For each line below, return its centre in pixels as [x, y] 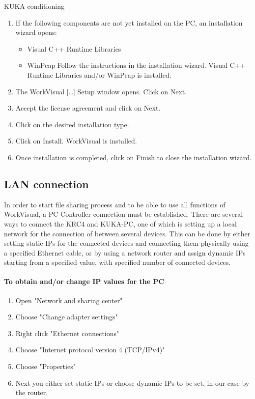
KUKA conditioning [34, 6]
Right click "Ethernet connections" [67, 333]
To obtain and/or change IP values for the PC [84, 281]
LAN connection [46, 184]
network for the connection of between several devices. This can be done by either [127, 233]
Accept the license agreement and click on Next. [88, 108]
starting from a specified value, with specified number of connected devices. [117, 262]
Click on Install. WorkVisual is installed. [76, 141]
